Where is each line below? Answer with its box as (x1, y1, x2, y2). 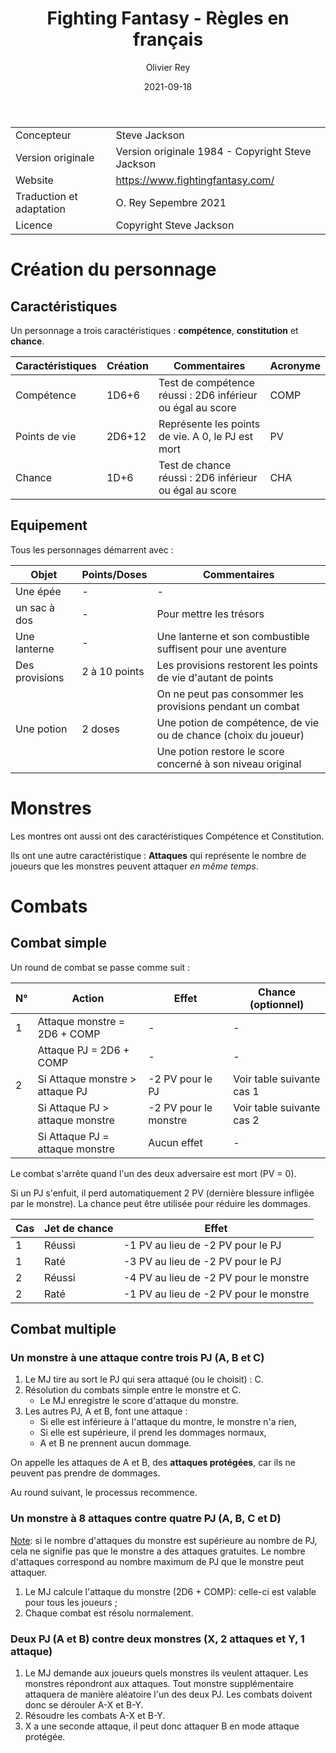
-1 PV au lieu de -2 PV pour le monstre (123, 1287, 310, 1301)
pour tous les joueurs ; (24, 1596, 118, 1608)
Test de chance (158, 458, 232, 472)
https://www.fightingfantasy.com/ (115, 173, 275, 187)
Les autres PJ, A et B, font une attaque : (24, 1405, 188, 1417)
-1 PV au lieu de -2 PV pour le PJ (123, 1238, 282, 1252)
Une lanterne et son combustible (156, 629, 310, 643)
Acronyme (269, 358, 321, 372)
